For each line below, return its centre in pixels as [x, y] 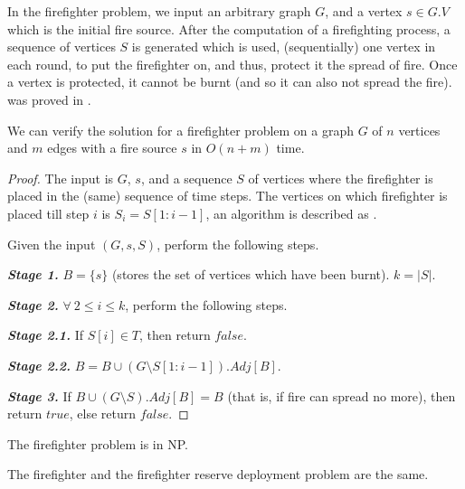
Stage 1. [33, 274]
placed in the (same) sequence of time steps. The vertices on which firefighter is [228, 196]
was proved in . [49, 99]
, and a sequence [186, 178]
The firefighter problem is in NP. [98, 443]
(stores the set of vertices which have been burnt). [251, 274]
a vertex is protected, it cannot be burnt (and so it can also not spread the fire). [230, 82]
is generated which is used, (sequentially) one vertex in [284, 47]
